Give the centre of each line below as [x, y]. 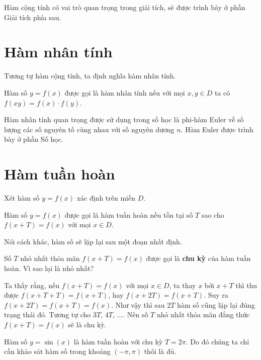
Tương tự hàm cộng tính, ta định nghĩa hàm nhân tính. [90, 76]
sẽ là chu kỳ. [87, 324]
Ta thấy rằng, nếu [32, 285]
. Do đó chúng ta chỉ [217, 341]
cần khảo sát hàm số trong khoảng [57, 351]
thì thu [246, 285]
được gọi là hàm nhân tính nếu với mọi [125, 92]
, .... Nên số [130, 314]
